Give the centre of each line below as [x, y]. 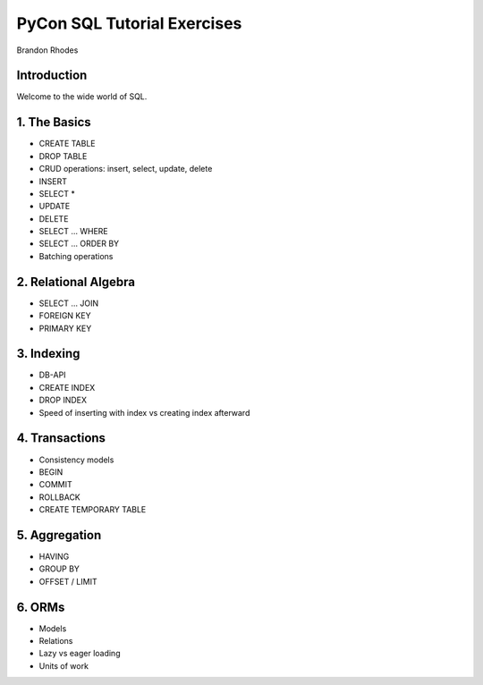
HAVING [54, 557]
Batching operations [76, 256]
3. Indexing [48, 354]
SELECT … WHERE [74, 232]
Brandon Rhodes [47, 50]
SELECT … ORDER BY [79, 244]
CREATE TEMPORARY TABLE [93, 510]
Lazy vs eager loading [80, 654]
